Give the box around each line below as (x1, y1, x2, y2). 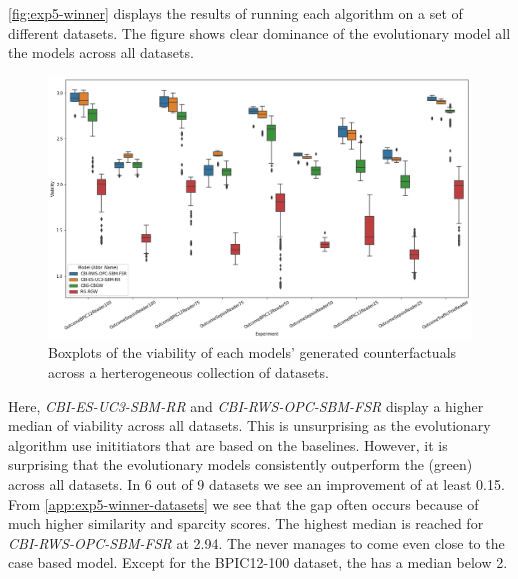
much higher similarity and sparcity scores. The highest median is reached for (8, 513, 484, 534)
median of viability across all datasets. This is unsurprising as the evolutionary (8, 415, 491, 436)
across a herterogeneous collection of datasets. (48, 362, 329, 383)
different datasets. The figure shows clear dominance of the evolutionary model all (8, 22, 511, 43)
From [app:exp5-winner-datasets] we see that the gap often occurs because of (8, 493, 479, 514)
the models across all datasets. (8, 42, 194, 63)
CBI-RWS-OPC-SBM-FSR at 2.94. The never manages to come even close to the (8, 532, 505, 553)
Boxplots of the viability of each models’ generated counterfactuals (48, 342, 457, 363)
